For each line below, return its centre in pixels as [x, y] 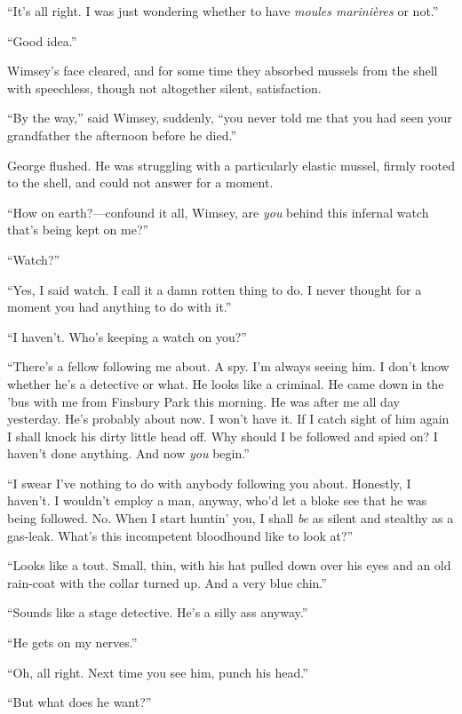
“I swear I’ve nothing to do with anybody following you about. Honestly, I [209, 483]
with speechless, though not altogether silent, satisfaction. [164, 87]
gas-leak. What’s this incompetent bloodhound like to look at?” [180, 535]
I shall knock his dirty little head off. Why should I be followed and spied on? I [223, 436]
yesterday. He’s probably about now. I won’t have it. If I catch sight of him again [228, 419]
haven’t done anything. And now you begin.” [128, 453]
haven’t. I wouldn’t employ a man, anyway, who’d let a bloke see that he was [217, 500]
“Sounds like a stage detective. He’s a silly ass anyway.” [158, 612]
